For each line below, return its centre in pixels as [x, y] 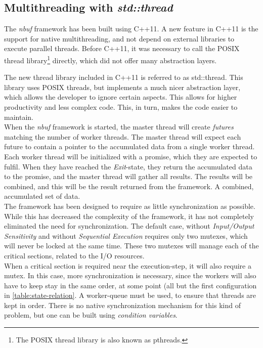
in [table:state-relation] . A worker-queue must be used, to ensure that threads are [130, 295]
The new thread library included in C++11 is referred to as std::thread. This [124, 77]
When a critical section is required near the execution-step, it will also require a [128, 265]
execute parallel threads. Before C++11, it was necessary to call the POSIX [122, 48]
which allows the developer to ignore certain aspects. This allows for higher [121, 97]
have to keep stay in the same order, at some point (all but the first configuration [130, 285]
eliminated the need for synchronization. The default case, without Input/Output [129, 226]
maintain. [19, 117]
